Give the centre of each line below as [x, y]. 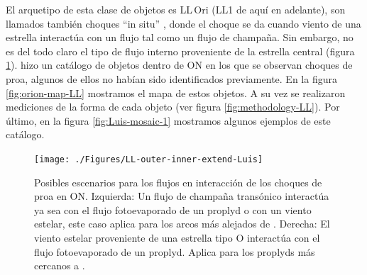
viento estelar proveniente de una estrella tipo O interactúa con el [177, 237]
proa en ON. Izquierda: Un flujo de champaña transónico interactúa [182, 196]
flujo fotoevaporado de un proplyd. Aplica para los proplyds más [175, 251]
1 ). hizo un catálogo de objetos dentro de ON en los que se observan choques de [179, 65]
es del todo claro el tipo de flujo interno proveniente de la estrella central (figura [180, 51]
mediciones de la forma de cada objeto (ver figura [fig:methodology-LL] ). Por [173, 107]
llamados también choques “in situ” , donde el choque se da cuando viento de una [183, 23]
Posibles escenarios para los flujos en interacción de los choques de [178, 182]
